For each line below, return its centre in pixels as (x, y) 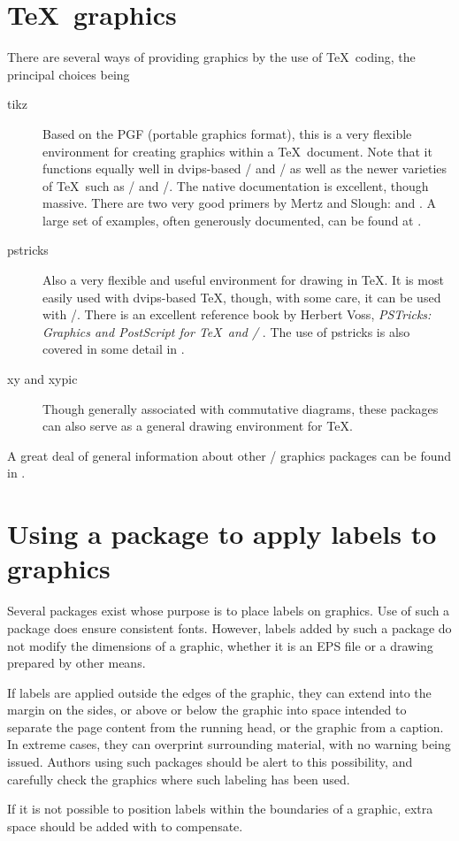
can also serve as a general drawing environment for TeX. (198, 426)
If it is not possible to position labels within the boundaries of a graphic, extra (220, 809)
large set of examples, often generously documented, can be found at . (232, 220)
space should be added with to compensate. (125, 826)
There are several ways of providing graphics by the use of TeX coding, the (211, 57)
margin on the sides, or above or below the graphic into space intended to (207, 710)
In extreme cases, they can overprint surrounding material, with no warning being (229, 744)
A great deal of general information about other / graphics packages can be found (229, 455)
